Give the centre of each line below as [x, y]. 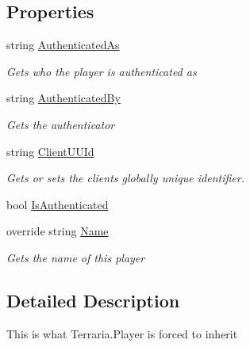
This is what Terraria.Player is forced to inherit [122, 333]
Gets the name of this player [76, 257]
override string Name [58, 231]
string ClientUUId [50, 151]
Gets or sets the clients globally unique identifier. [125, 178]
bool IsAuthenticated [58, 204]
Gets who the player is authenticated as [102, 71]
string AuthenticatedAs [63, 45]
